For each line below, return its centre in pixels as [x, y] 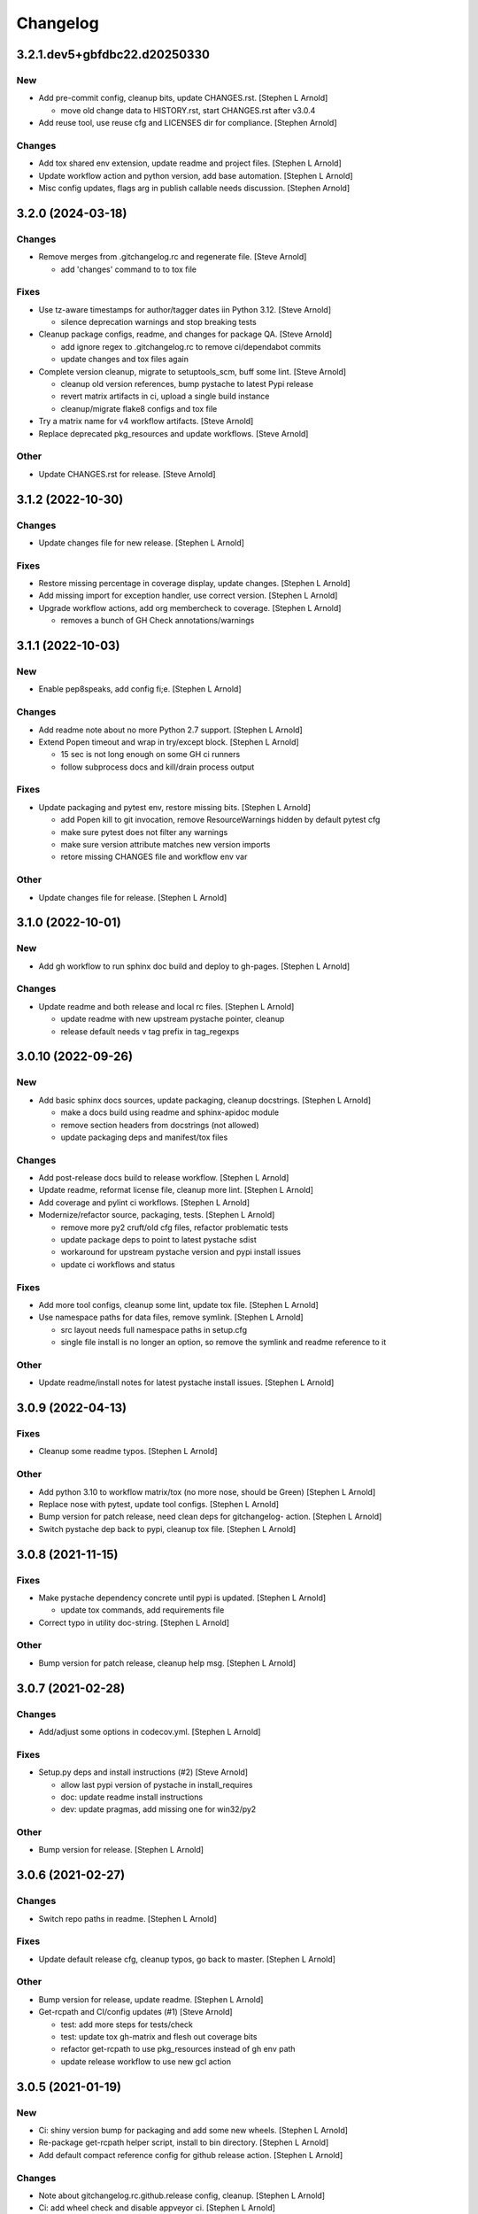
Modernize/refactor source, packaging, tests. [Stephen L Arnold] [157, 1215]
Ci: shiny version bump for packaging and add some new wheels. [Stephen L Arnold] [193, 2130]
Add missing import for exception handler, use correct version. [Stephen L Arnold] [188, 596]
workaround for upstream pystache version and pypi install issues [181, 1252]
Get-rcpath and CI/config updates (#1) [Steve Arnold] [136, 2012]
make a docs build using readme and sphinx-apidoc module [170, 1112]
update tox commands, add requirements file [143, 1610]
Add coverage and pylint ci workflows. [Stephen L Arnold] [144, 1202]
